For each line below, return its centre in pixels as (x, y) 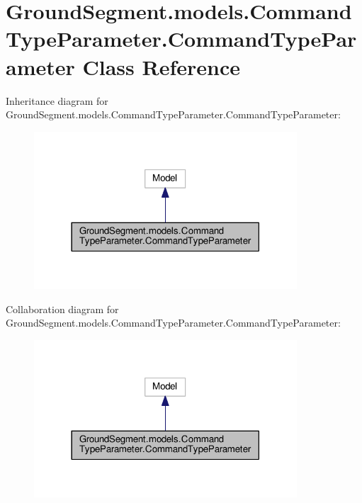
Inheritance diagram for (57, 100)
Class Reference (161, 66)
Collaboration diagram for (62, 309)
